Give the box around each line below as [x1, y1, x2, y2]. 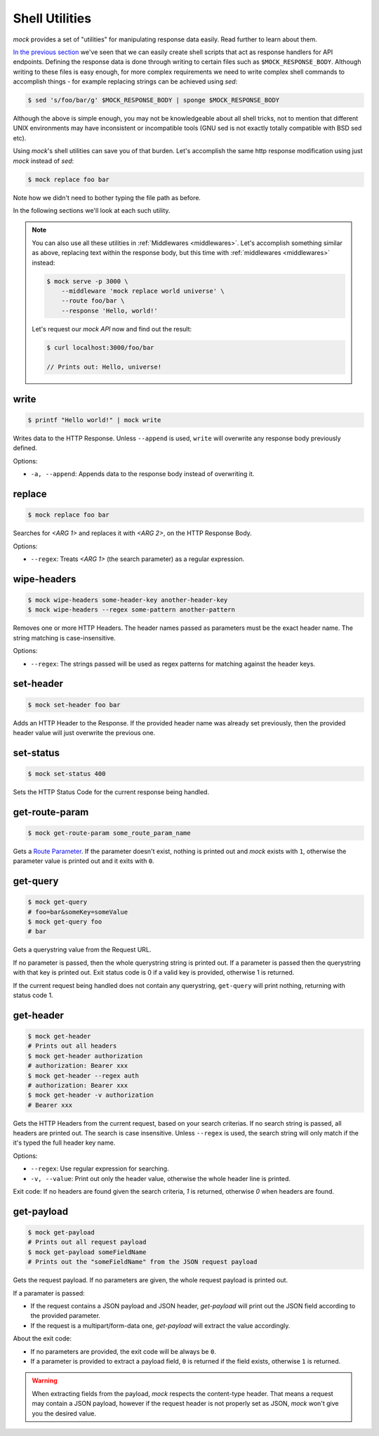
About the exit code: [13, 1334, 72, 1343]
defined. [13, 444, 38, 452]
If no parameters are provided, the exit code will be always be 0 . [30, 1347, 217, 1355]
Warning [32, 1376, 58, 1385]
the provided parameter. [30, 1312, 101, 1320]
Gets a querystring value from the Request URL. [13, 945, 152, 954]
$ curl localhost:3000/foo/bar [46, 343, 154, 351]
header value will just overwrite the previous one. [13, 728, 156, 737]
